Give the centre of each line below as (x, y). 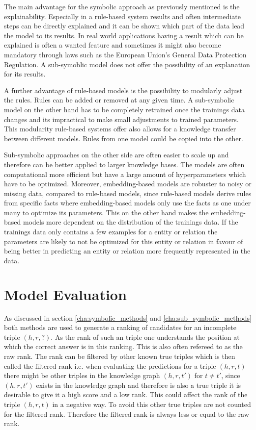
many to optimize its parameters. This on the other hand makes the (106, 212)
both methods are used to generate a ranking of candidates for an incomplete (120, 327)
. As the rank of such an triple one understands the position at (145, 337)
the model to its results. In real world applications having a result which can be (124, 35)
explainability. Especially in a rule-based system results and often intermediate (122, 16)
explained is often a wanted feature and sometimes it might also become (113, 45)
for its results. (25, 74)
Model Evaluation (65, 294)
